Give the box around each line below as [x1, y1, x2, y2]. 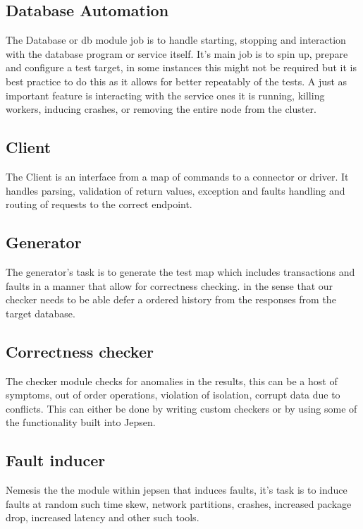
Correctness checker [6, 340, 154, 362]
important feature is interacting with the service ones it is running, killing [6, 87, 325, 102]
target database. [6, 305, 75, 320]
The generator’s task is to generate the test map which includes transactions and [6, 264, 355, 279]
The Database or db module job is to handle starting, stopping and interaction [6, 32, 346, 47]
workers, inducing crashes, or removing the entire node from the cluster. [6, 102, 316, 116]
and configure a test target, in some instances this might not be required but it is [6, 60, 357, 75]
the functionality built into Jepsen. [6, 415, 156, 430]
